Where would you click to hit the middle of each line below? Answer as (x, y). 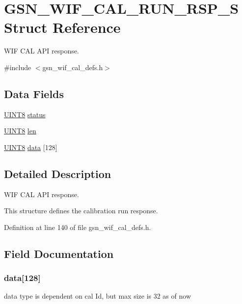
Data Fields (34, 93)
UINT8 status (25, 114)
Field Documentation (59, 253)
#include (18, 67)
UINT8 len (20, 131)
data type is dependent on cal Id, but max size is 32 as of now (97, 296)
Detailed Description (58, 173)
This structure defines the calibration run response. (81, 211)
